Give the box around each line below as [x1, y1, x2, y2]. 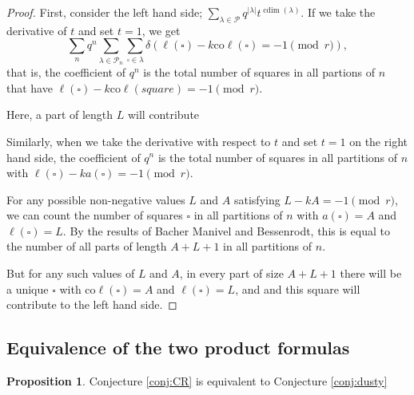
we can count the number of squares [6, 207, 183, 223]
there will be [340, 265, 402, 282]
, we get [141, 22, 181, 38]
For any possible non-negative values [6, 191, 185, 207]
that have [6, 79, 53, 96]
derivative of [6, 22, 67, 38]
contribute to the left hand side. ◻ [6, 296, 177, 313]
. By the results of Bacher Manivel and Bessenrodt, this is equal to [62, 222, 390, 239]
